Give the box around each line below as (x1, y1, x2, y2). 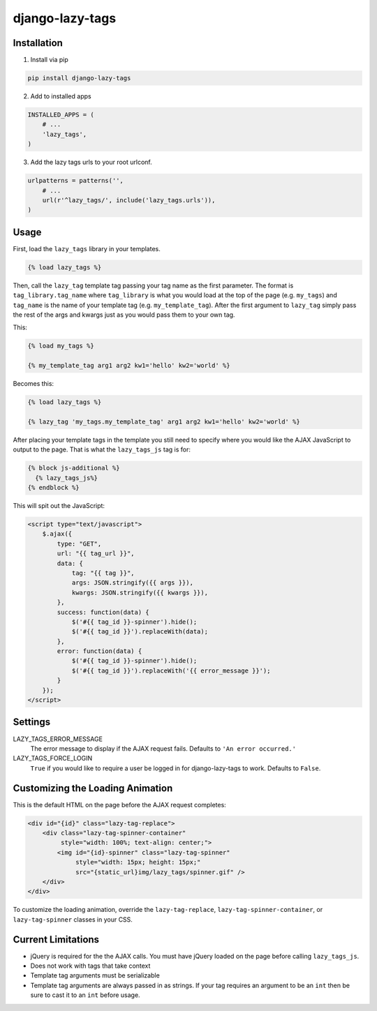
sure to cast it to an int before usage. (30, 991, 140, 999)
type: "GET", (57, 539, 102, 548)
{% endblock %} (27, 484, 80, 492)
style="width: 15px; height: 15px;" (75, 858, 201, 867)
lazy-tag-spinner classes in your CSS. (13, 915, 133, 924)
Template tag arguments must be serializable (30, 971, 160, 980)
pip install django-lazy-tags (27, 74, 131, 82)
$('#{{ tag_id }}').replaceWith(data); (71, 628, 209, 636)
